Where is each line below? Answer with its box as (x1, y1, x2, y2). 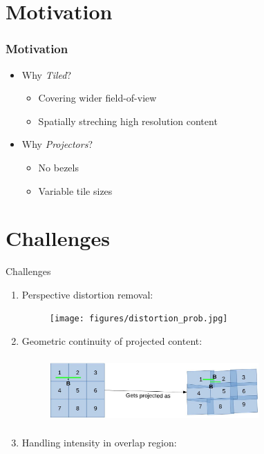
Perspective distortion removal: (21, 287, 153, 301)
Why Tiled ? (21, 67, 72, 82)
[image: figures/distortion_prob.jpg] (49, 314, 228, 324)
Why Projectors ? (21, 137, 93, 151)
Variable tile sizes (38, 183, 113, 198)
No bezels (38, 160, 79, 174)
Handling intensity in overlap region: (21, 435, 177, 449)
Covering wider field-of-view (38, 91, 157, 105)
